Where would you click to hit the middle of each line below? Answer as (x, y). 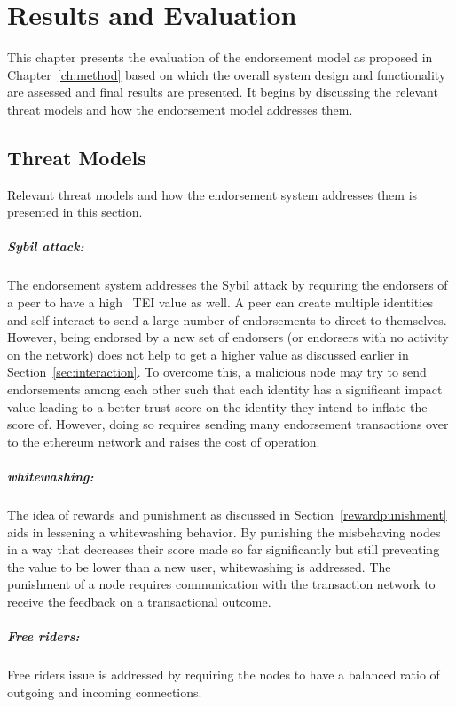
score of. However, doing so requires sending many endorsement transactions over (228, 424)
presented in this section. (75, 212)
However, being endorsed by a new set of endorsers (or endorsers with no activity (228, 337)
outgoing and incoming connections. (105, 691)
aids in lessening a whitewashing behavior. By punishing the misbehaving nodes (224, 532)
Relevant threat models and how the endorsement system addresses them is (212, 194)
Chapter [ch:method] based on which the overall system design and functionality (227, 74)
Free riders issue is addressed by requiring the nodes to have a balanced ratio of (224, 675)
